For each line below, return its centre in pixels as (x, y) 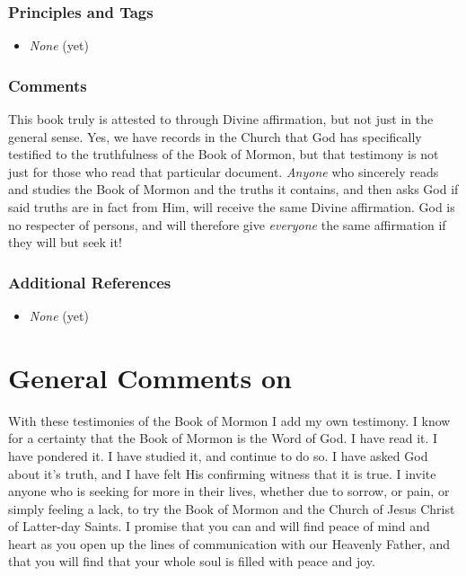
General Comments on (150, 377)
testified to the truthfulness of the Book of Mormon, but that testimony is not (224, 154)
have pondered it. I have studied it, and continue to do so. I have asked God (218, 455)
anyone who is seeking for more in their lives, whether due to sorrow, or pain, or (229, 491)
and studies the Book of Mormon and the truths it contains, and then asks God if (233, 189)
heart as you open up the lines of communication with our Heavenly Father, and (229, 543)
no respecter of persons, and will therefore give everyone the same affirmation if (227, 224)
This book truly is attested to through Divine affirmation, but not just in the (221, 119)
